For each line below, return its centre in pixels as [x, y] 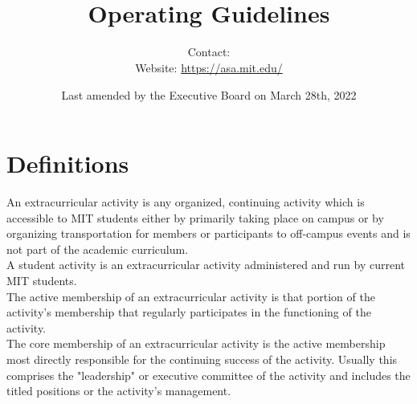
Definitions [68, 163]
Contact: [209, 52]
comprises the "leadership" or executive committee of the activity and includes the [208, 375]
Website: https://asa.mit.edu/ [209, 67]
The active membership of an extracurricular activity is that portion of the [191, 296]
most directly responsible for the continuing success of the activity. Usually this [202, 359]
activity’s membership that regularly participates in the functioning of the [189, 312]
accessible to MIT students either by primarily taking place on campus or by [195, 217]
